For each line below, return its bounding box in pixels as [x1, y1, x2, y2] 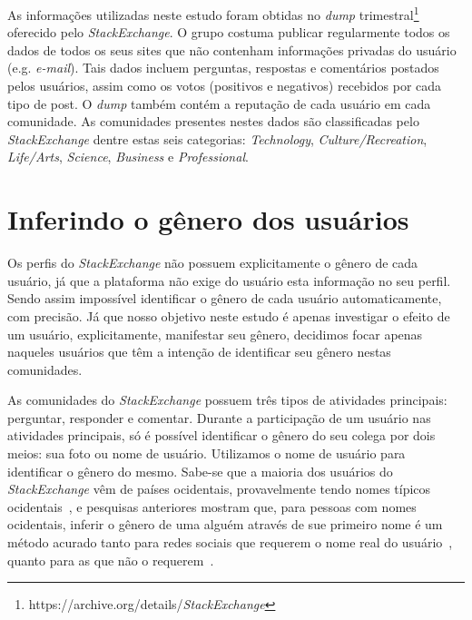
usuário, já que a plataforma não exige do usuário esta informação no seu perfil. [7, 271, 451, 290]
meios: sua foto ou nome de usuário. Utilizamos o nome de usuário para [7, 444, 406, 463]
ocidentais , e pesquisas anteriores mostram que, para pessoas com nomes [7, 497, 417, 516]
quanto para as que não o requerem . [7, 550, 214, 569]
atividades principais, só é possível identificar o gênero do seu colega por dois [7, 426, 436, 445]
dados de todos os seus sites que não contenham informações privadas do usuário [7, 40, 457, 59]
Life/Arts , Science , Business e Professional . [7, 147, 249, 166]
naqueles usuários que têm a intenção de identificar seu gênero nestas [7, 342, 391, 361]
